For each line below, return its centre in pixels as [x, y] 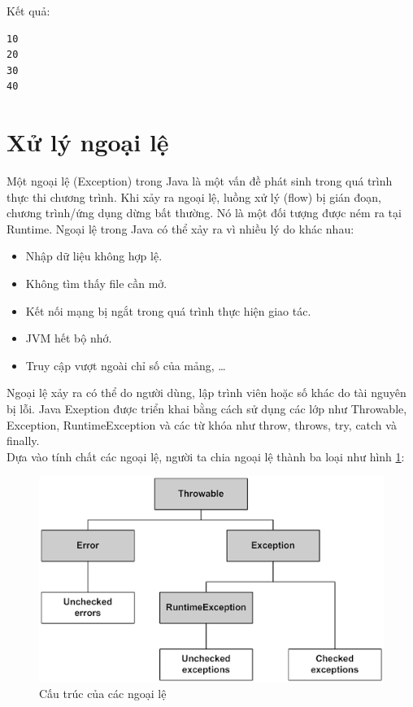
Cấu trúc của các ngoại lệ [103, 694]
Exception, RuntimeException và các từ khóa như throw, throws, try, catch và [202, 424]
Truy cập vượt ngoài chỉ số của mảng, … [126, 365]
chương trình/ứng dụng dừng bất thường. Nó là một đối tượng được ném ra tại [204, 213]
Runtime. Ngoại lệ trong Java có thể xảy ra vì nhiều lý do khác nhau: [180, 228]
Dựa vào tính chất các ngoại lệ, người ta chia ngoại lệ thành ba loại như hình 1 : [206, 456]
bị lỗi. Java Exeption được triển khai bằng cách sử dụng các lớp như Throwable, [207, 409]
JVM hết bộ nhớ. [69, 338]
